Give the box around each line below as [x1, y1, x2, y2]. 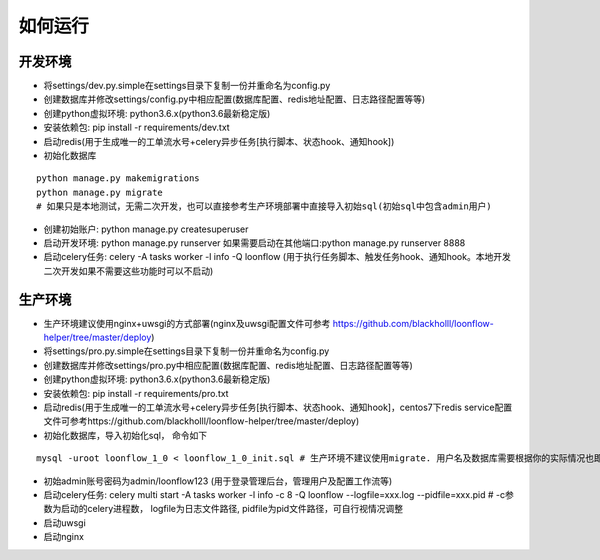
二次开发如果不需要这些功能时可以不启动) [43, 265, 214, 277]
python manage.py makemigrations [36, 173, 200, 184]
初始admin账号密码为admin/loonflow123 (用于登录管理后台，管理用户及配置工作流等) [43, 475, 393, 487]
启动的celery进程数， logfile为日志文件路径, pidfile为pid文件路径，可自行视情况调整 [60, 503, 404, 515]
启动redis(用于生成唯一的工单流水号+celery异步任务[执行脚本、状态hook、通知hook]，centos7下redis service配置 [43, 401, 513, 413]
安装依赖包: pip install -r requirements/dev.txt [43, 121, 230, 134]
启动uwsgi [43, 516, 87, 529]
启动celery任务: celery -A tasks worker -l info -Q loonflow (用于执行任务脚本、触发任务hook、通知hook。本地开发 [43, 251, 512, 263]
